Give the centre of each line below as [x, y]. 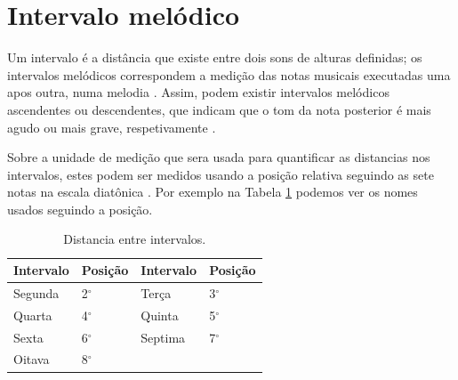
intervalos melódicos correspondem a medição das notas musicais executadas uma [229, 74]
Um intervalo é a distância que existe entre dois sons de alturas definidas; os [215, 57]
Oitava [32, 359]
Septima [163, 337]
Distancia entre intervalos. [135, 239]
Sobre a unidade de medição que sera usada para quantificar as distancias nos [219, 157]
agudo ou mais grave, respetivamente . [112, 127]
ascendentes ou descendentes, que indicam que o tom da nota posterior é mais [219, 109]
